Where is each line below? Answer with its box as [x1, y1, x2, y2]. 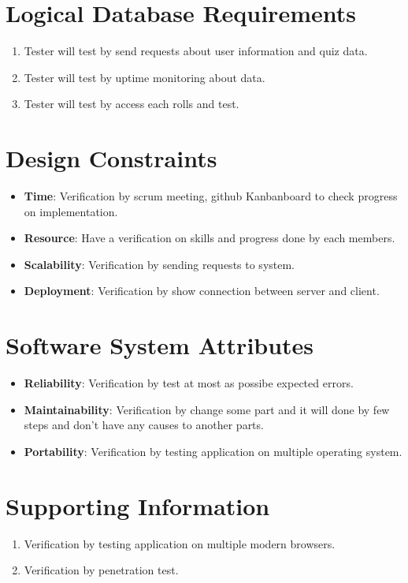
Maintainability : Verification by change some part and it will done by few [24, 401, 390, 417]
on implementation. [24, 203, 118, 219]
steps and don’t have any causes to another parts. [24, 417, 264, 433]
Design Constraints [6, 142, 217, 174]
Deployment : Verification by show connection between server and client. [24, 282, 380, 299]
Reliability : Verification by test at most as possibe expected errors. [24, 375, 354, 391]
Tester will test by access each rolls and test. [24, 95, 239, 112]
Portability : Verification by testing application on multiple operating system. [24, 443, 402, 459]
